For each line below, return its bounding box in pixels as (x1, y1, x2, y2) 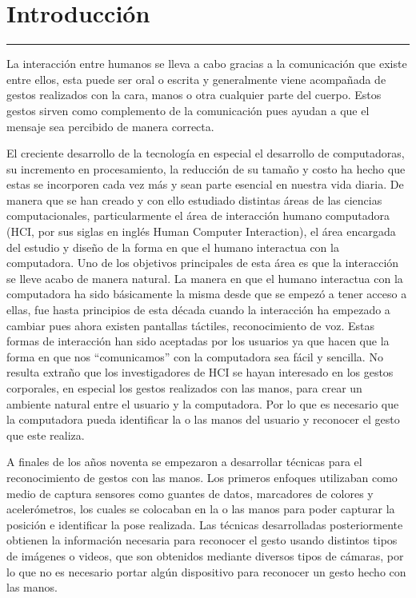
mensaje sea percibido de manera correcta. (6, 118, 214, 134)
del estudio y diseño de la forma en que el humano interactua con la (6, 238, 339, 255)
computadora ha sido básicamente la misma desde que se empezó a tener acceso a (6, 285, 407, 302)
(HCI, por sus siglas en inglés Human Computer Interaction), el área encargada (6, 223, 396, 240)
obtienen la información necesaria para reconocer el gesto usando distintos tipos (6, 532, 398, 548)
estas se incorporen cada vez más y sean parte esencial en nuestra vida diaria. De (6, 176, 404, 193)
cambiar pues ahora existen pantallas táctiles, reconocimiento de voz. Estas (6, 317, 375, 333)
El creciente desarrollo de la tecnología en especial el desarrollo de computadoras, (6, 145, 405, 161)
